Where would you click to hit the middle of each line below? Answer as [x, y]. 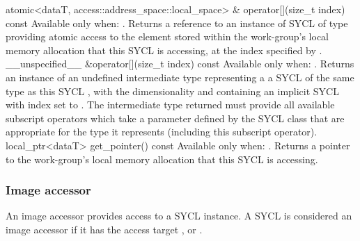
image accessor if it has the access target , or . [104, 229]
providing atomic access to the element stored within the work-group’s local [167, 36]
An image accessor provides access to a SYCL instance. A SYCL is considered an [179, 216]
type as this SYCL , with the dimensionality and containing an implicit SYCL [172, 91]
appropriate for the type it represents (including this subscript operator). [162, 132]
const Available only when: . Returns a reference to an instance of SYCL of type [177, 23]
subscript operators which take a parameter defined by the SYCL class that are [175, 118]
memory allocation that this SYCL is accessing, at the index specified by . [164, 50]
